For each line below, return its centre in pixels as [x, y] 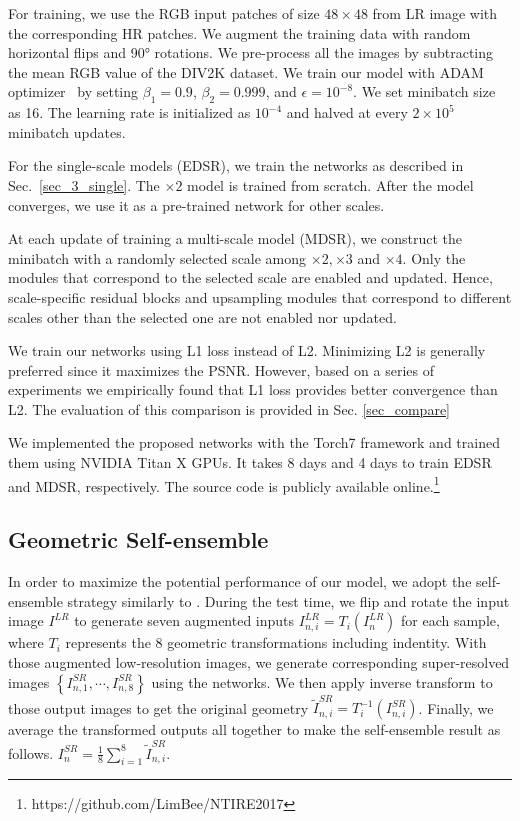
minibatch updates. [67, 131]
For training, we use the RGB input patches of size [164, 13]
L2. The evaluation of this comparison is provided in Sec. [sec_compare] [229, 408]
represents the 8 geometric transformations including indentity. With [276, 642]
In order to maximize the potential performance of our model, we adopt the [240, 581]
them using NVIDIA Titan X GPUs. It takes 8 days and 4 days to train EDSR [250, 462]
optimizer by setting [73, 91]
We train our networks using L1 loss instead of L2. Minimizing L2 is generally [247, 350]
